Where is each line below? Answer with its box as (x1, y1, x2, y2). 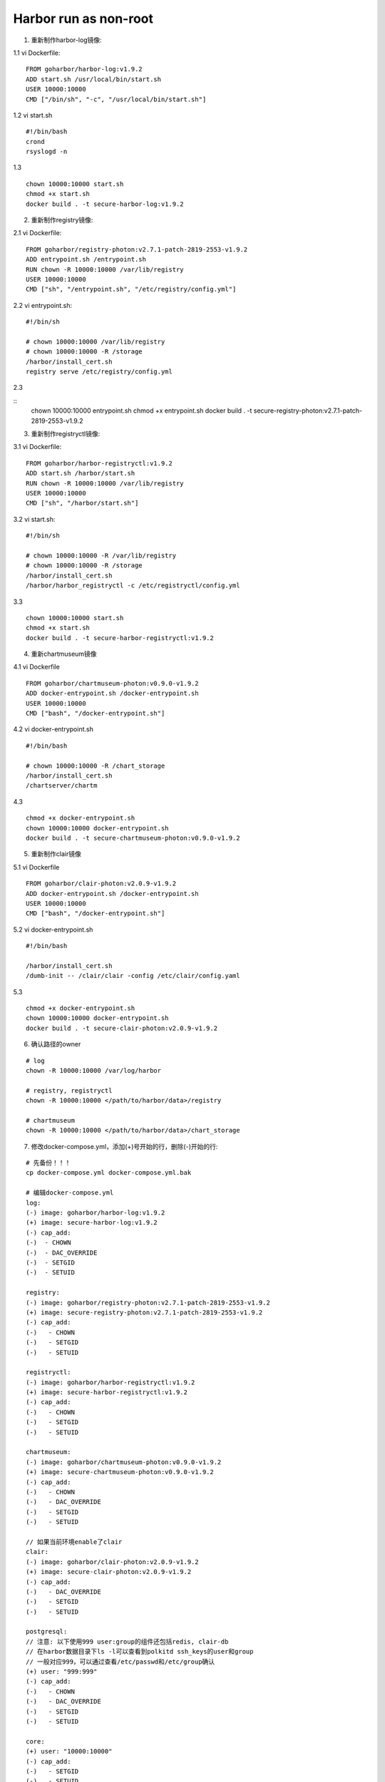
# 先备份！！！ (26, 1159, 71, 1167)
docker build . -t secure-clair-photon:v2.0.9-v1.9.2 (26, 1024, 217, 1032)
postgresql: (26, 1627, 68, 1636)
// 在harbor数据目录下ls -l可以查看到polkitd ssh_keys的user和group (26, 1647, 254, 1656)
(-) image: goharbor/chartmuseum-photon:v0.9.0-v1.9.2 (26, 1458, 222, 1466)
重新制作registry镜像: (31, 216, 93, 225)
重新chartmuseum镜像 (31, 649, 97, 659)
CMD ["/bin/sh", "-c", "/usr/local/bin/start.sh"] (26, 95, 207, 103)
